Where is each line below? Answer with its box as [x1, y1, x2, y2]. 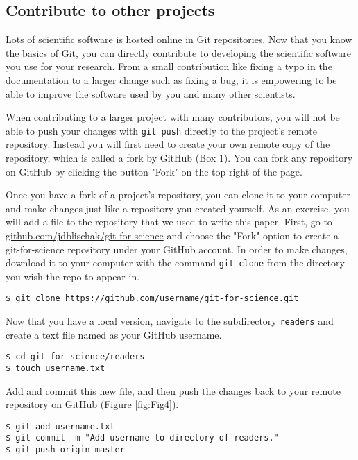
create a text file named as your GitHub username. [6, 327, 222, 341]
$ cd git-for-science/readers [6, 352, 145, 362]
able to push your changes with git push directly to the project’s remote [6, 123, 317, 137]
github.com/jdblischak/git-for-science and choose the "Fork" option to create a [6, 228, 339, 242]
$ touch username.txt [6, 363, 105, 373]
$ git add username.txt [6, 421, 115, 432]
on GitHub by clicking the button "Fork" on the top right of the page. [6, 164, 302, 178]
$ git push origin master [6, 445, 125, 455]
